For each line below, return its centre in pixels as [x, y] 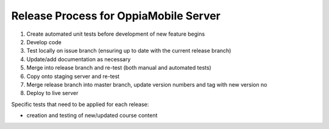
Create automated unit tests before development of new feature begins [116, 34]
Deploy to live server [52, 93]
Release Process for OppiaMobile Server [116, 16]
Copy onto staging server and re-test [73, 76]
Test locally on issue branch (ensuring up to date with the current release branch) [129, 51]
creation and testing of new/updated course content [92, 116]
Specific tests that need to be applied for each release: [80, 104]
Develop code [44, 42]
